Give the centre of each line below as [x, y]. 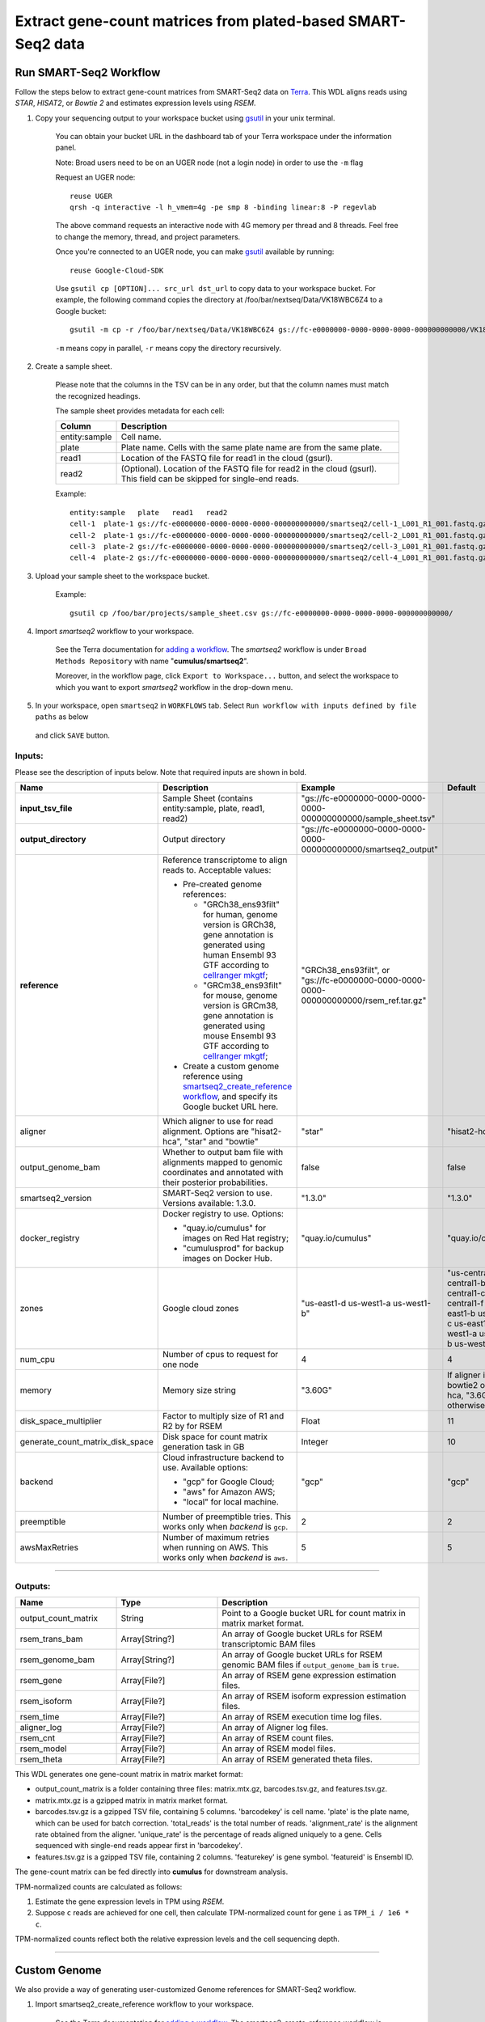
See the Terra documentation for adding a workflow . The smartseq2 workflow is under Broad [211, 649]
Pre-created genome [222, 884]
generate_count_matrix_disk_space [86, 1442]
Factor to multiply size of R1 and [223, 1416]
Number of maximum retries [216, 1538]
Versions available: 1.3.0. [209, 1203]
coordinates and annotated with [223, 1173]
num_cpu [38, 1360]
